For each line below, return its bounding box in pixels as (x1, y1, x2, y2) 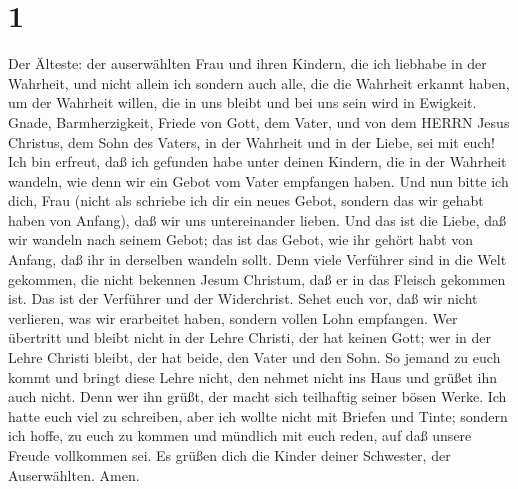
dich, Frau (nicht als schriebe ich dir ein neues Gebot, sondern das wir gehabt (8, 190, 484, 211)
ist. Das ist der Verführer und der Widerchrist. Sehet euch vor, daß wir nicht (8, 288, 478, 309)
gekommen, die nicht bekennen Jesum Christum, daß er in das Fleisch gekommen (8, 268, 506, 289)
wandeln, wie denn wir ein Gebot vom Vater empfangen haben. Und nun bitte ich (8, 170, 509, 191)
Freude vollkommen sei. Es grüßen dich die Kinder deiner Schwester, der (8, 445, 451, 465)
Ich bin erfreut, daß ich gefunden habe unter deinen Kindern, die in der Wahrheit (8, 151, 507, 172)
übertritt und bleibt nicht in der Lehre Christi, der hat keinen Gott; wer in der (8, 327, 491, 348)
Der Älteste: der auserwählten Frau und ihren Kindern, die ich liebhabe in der (8, 53, 487, 74)
